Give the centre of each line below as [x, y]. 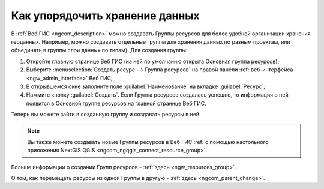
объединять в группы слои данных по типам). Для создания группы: [99, 50]
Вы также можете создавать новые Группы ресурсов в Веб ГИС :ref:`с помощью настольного [148, 142]
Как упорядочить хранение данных [106, 16]
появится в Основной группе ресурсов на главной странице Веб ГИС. [116, 103]
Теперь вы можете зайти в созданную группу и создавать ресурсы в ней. [106, 115]
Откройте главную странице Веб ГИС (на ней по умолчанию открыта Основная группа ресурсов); [153, 61]
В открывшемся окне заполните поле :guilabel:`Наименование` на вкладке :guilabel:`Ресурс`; [146, 86]
